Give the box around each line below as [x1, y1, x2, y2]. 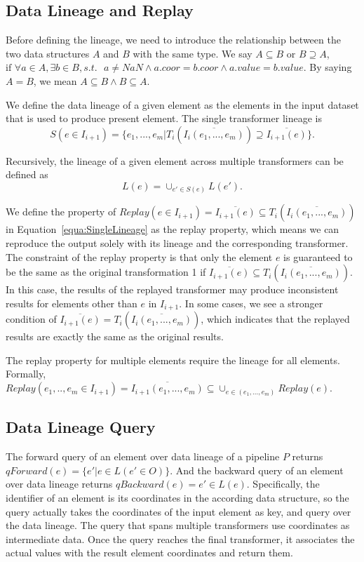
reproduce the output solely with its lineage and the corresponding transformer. [6, 236, 349, 250]
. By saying [303, 60, 352, 74]
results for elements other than [6, 295, 137, 310]
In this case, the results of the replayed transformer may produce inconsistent [6, 282, 339, 297]
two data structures [6, 46, 90, 60]
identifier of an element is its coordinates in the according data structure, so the [6, 490, 349, 505]
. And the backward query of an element [170, 462, 344, 477]
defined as [6, 167, 48, 182]
